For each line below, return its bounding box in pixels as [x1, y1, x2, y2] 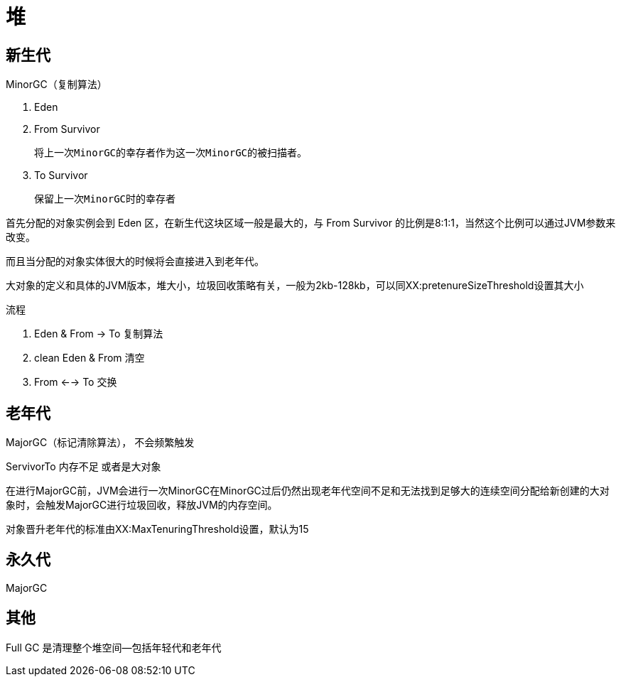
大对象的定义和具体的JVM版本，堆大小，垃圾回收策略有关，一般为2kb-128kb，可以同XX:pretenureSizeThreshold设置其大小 [6, 279, 584, 292]
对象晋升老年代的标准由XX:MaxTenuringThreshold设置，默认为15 [6, 523, 309, 536]
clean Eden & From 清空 [34, 352, 145, 364]
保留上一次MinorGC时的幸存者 [34, 193, 176, 205]
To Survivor [34, 169, 88, 182]
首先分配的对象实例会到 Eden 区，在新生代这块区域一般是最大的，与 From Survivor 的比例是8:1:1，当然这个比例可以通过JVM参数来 [6, 217, 616, 229]
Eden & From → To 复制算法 [34, 328, 163, 340]
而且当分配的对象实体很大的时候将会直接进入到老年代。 [6, 255, 264, 268]
